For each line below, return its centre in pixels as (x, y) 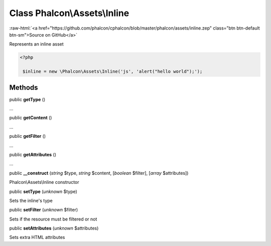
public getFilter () (28, 136)
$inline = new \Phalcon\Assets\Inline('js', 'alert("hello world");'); (113, 72)
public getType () (27, 99)
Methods (24, 87)
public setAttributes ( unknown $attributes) (54, 228)
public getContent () (31, 118)
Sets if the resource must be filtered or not (53, 219)
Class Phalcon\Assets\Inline (69, 13)
